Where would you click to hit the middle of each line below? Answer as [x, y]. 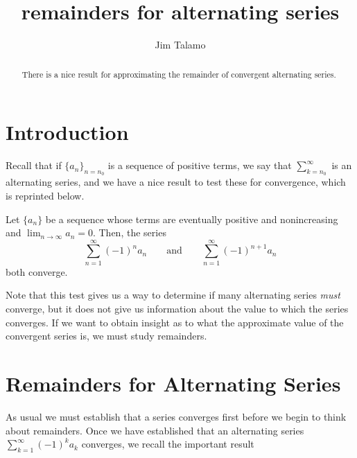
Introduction [67, 132]
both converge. [37, 271]
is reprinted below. [45, 195]
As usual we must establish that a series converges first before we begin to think [176, 416]
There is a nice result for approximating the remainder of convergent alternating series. [179, 74]
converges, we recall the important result [168, 444]
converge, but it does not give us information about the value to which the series [177, 308]
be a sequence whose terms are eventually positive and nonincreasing [192, 219]
